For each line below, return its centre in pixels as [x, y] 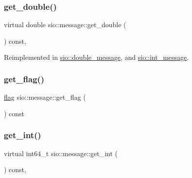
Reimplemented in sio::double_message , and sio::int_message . [96, 57]
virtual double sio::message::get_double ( [65, 25]
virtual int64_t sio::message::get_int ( [61, 153]
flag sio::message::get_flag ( [45, 97]
